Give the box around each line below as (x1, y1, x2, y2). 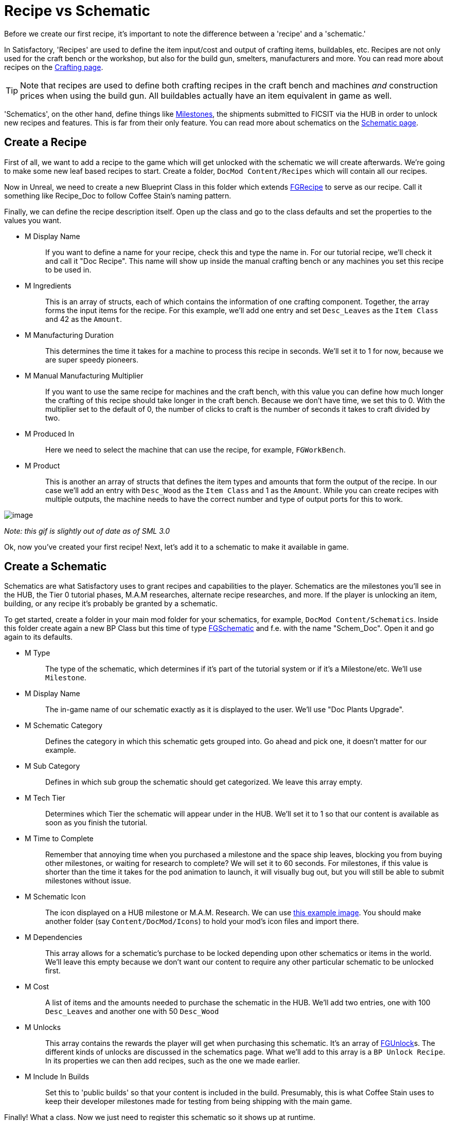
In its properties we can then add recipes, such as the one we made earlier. (45, 1056, 300, 1065)
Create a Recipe (4, 136, 87, 149)
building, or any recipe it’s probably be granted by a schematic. (4, 599, 218, 608)
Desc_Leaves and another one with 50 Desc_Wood (45, 1007, 219, 1016)
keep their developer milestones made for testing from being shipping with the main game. (45, 1097, 352, 1106)
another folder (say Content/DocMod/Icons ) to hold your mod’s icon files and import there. (45, 917, 359, 926)
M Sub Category (25, 762, 80, 771)
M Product (25, 461, 60, 470)
